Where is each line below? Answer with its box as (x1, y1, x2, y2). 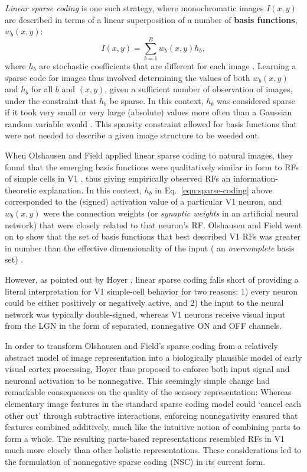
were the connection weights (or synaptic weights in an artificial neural (43, 207, 299, 219)
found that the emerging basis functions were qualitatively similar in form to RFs (5, 160, 299, 173)
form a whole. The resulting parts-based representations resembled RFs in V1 (5, 432, 285, 444)
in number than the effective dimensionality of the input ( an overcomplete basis (5, 241, 295, 254)
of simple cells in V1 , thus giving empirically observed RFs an (5, 172, 231, 185)
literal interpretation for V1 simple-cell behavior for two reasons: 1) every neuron (5, 285, 298, 297)
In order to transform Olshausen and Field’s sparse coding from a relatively (5, 339, 278, 351)
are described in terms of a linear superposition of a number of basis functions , (5, 13, 298, 25)
